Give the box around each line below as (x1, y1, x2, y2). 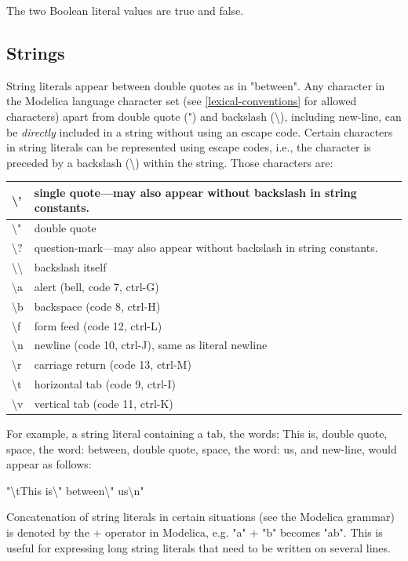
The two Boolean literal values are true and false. (6, 2, 244, 18)
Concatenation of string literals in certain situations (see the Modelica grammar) (6, 508, 395, 525)
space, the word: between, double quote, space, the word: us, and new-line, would (6, 440, 397, 457)
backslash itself (34, 258, 107, 275)
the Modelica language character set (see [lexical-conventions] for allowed (6, 93, 357, 109)
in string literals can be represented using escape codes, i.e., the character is (6, 139, 371, 155)
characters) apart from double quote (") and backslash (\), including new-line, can (6, 107, 402, 124)
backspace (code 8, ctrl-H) (34, 297, 161, 314)
